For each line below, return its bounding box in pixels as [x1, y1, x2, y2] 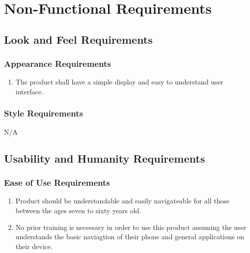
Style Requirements [4, 107, 83, 119]
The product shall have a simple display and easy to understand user [15, 77, 223, 87]
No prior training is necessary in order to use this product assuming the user [15, 222, 247, 232]
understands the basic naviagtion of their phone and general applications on [15, 231, 245, 242]
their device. [15, 241, 53, 251]
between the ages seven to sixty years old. [15, 205, 141, 215]
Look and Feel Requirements [4, 31, 153, 47]
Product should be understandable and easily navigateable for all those [15, 196, 230, 206]
